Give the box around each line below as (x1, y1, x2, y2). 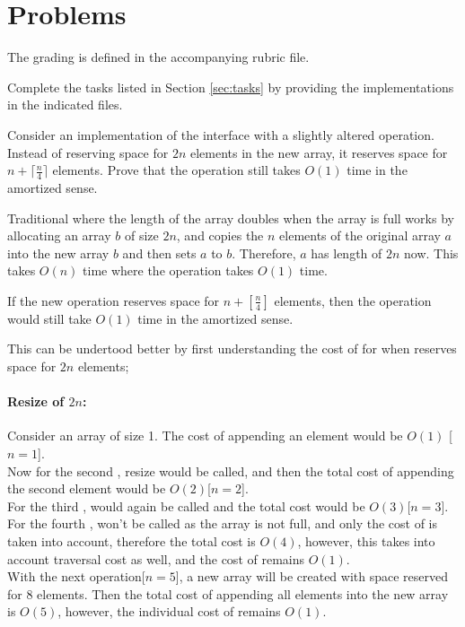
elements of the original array (279, 226, 441, 245)
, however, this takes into (297, 532, 435, 551)
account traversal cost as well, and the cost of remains (7, 549, 305, 568)
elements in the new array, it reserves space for (189, 143, 448, 161)
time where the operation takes (83, 261, 254, 280)
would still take (7, 309, 92, 327)
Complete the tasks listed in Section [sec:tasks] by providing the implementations (7, 77, 454, 96)
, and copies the (176, 226, 264, 245)
